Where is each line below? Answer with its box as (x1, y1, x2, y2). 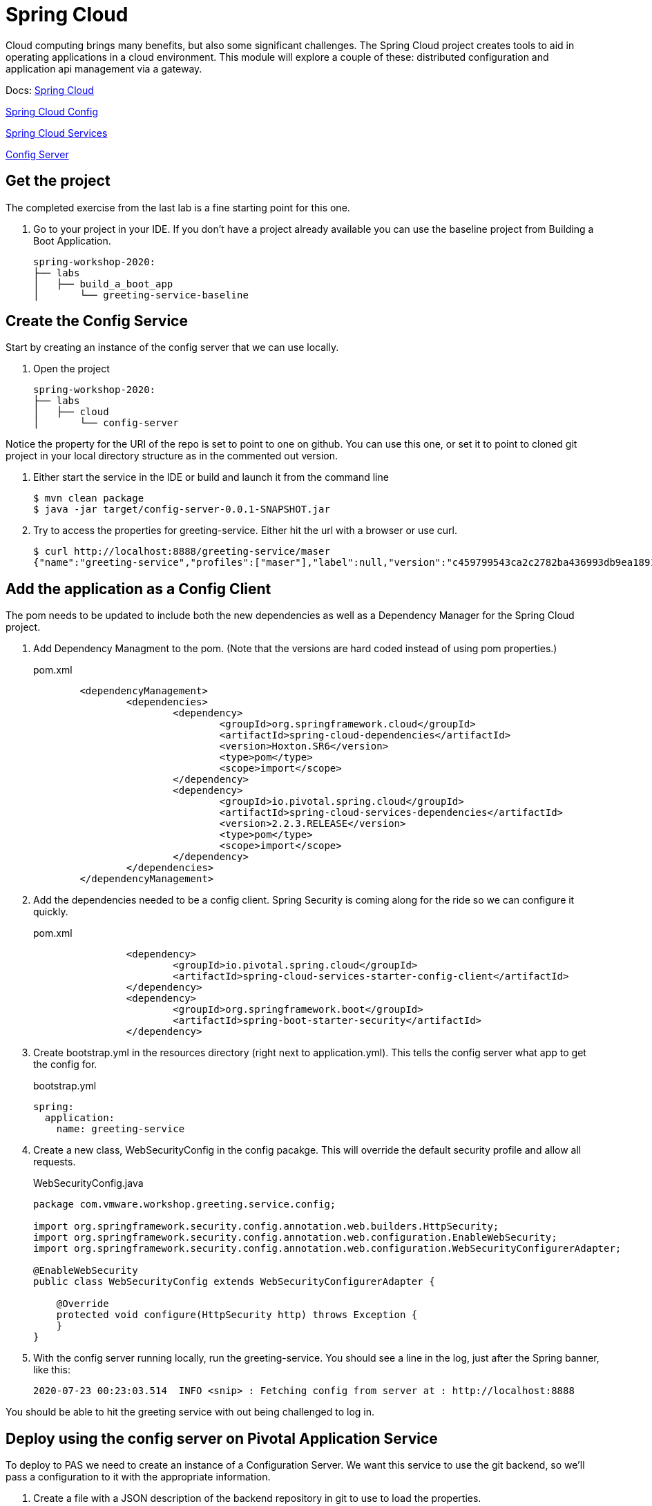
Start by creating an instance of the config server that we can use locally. (6, 341, 339, 354)
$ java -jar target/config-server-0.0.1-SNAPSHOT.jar (33, 504, 330, 515)
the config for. (33, 1058, 97, 1071)
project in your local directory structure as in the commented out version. (6, 450, 338, 462)
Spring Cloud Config (6, 105, 98, 117)
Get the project (6, 172, 111, 190)
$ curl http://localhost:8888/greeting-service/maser (33, 546, 330, 557)
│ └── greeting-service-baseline (33, 289, 249, 301)
